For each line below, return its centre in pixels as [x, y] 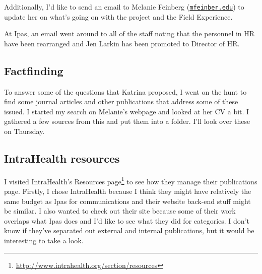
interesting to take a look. [44, 241]
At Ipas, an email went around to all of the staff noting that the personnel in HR [129, 33]
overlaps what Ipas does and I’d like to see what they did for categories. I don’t [127, 220]
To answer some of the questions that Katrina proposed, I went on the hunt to [125, 91]
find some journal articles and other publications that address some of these [121, 101]
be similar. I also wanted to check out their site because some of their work [120, 211]
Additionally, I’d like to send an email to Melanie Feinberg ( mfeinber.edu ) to [124, 7]
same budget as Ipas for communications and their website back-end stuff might [127, 201]
